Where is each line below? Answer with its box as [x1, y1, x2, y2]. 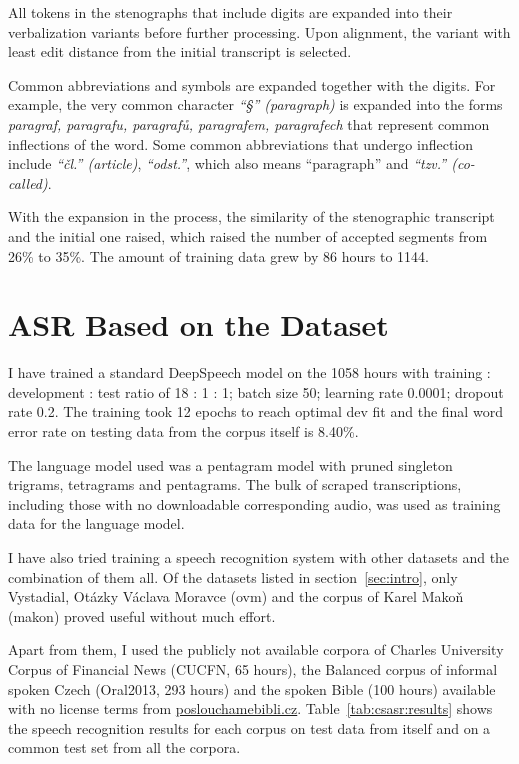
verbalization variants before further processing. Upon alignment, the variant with [8, 21, 511, 42]
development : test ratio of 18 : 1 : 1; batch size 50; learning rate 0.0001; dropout [8, 381, 504, 402]
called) [8, 172, 48, 193]
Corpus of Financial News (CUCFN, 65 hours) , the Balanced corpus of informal [8, 658, 498, 679]
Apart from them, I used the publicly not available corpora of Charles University [8, 639, 504, 660]
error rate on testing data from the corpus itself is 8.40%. [8, 421, 359, 442]
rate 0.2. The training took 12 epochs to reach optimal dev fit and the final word [8, 401, 503, 422]
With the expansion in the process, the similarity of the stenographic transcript [8, 206, 495, 227]
